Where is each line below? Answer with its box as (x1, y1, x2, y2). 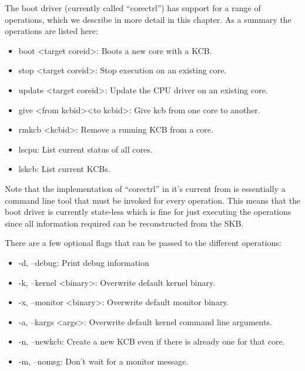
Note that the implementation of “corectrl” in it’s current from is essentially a (5, 182, 286, 194)
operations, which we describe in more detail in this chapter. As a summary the (5, 13, 291, 25)
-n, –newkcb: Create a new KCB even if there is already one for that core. (18, 335, 285, 348)
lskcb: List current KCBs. (18, 163, 110, 175)
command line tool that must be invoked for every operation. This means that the (5, 194, 301, 206)
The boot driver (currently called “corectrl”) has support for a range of (5, 2, 261, 14)
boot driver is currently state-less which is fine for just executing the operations (5, 205, 291, 218)
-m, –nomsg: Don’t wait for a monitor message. (18, 355, 189, 367)
